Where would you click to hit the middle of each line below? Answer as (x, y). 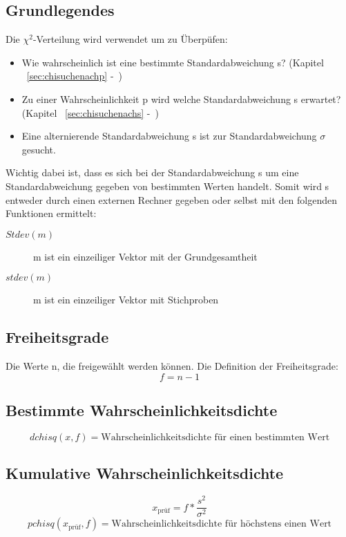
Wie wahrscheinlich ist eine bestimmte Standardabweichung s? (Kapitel (173, 62)
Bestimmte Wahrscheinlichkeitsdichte (142, 410)
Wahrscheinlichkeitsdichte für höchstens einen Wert (222, 524)
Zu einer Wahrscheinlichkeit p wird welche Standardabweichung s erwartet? (181, 98)
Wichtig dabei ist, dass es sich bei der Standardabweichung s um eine (152, 172)
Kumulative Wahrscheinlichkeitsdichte (145, 473)
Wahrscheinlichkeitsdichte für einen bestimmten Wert (215, 437)
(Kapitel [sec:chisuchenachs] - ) (90, 112)
